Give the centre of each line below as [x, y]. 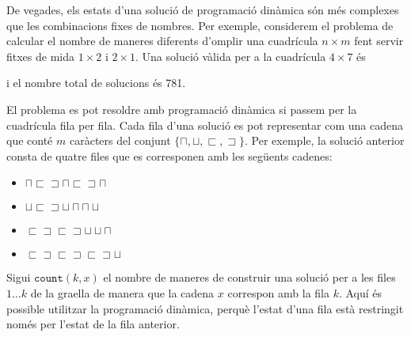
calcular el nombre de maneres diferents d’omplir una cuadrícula [162, 41]
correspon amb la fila [278, 292]
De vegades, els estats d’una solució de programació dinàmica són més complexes [203, 9]
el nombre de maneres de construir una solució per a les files [249, 277]
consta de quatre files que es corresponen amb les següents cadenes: [169, 155]
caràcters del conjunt [120, 140]
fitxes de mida [41, 56]
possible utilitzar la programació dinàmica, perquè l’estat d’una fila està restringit [205, 308]
